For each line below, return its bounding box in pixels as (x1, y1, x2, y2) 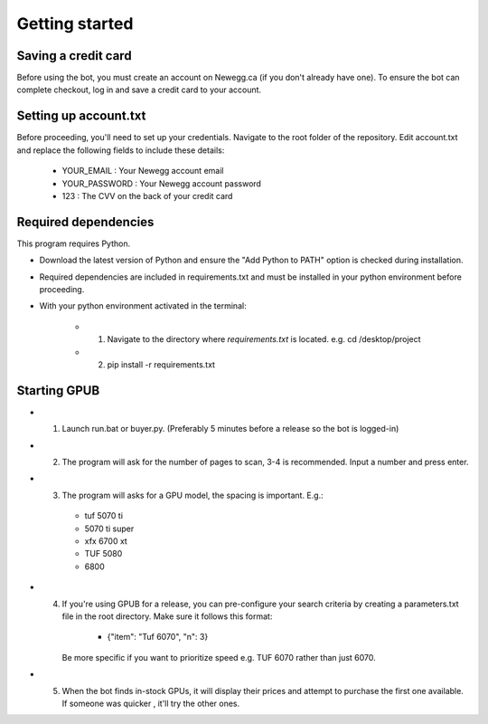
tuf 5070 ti (84, 510, 124, 521)
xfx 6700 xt (84, 535, 128, 547)
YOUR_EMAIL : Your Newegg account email (61, 166, 224, 176)
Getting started (16, 14, 134, 33)
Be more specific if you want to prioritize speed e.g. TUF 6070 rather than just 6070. (61, 652, 377, 662)
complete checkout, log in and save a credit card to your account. (16, 84, 262, 95)
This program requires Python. (16, 238, 131, 249)
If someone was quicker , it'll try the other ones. (61, 698, 240, 709)
